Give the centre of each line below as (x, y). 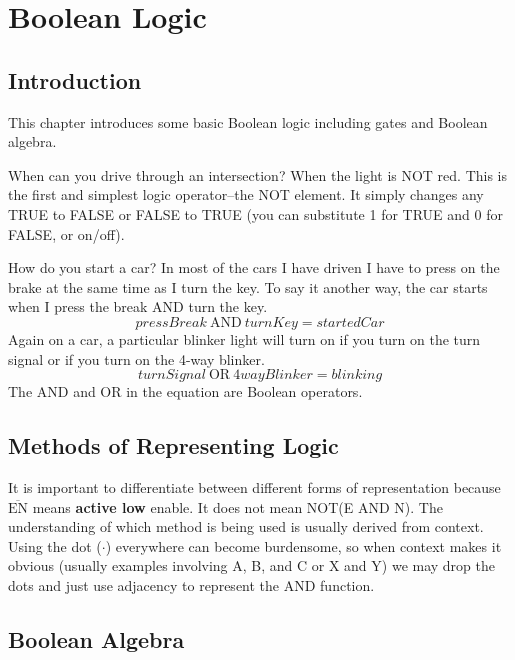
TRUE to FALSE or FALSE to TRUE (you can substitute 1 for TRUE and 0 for (255, 213)
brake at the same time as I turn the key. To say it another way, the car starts (248, 286)
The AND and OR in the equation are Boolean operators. (185, 391)
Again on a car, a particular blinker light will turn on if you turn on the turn (244, 338)
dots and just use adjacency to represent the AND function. (191, 584)
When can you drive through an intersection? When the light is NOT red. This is (258, 174)
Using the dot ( (55, 545)
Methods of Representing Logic (173, 445)
